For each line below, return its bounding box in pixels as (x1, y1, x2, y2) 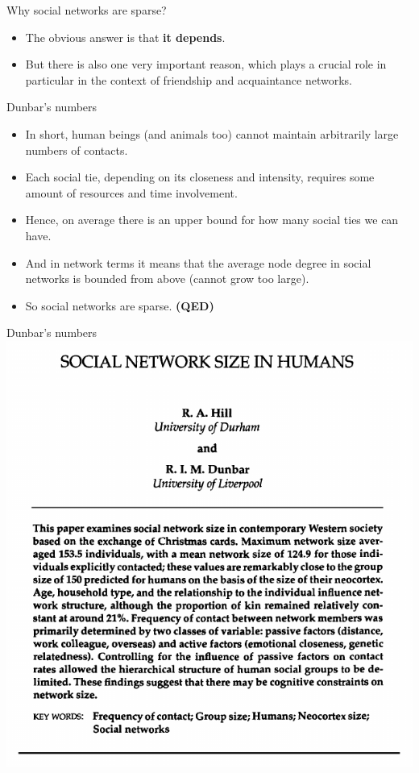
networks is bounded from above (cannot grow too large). (25, 270, 309, 287)
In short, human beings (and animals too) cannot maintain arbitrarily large (25, 125, 399, 142)
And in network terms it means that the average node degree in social (25, 254, 371, 271)
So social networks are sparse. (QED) (25, 297, 214, 314)
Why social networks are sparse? (6, 2, 167, 18)
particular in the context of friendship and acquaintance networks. (25, 71, 352, 88)
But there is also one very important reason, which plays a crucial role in (25, 56, 387, 73)
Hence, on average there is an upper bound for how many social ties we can (25, 211, 399, 228)
